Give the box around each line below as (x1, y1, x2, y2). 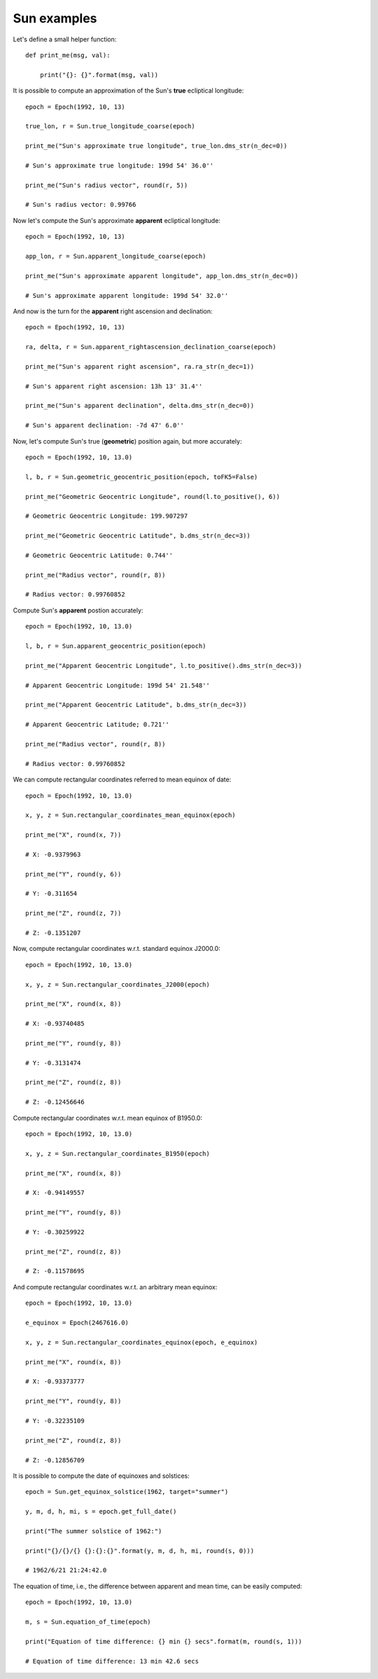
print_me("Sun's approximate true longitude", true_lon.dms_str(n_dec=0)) (25, 142, 288, 150)
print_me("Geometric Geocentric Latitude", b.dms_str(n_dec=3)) (25, 532, 251, 540)
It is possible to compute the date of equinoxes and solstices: (13, 1472, 190, 1480)
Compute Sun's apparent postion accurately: (13, 606, 143, 615)
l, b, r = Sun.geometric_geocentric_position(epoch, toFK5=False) (25, 473, 258, 481)
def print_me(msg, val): (25, 51, 111, 59)
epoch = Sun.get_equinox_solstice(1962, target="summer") (25, 1488, 229, 1496)
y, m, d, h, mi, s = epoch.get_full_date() (25, 1507, 177, 1516)
